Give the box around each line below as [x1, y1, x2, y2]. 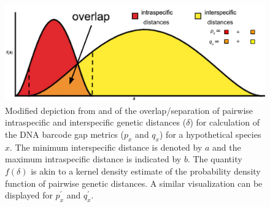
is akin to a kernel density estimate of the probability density [31, 164, 261, 177]
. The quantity [187, 152, 242, 165]
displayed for [5, 189, 53, 201]
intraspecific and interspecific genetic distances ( [5, 116, 187, 129]
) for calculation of [190, 116, 260, 129]
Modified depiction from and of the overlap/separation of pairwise [5, 103, 253, 116]
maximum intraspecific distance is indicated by [5, 152, 182, 165]
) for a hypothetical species [159, 127, 261, 140]
